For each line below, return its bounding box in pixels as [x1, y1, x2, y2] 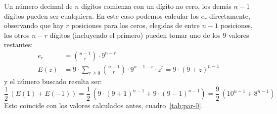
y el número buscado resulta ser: [4, 76, 102, 86]
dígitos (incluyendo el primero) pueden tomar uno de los [49, 29, 221, 40]
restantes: [4, 39, 33, 50]
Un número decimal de [4, 1, 73, 11]
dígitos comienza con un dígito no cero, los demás [81, 1, 231, 11]
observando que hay [4, 20, 64, 30]
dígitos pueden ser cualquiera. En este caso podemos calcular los [4, 10, 199, 21]
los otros [4, 29, 30, 40]
